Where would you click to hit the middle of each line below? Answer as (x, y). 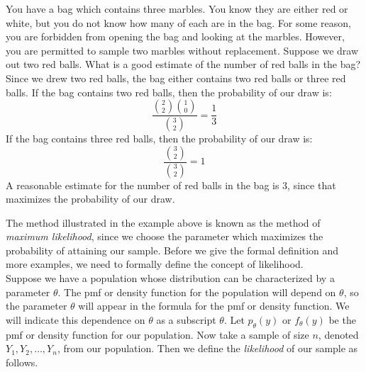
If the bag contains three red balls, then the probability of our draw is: (159, 139)
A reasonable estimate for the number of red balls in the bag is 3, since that (171, 185)
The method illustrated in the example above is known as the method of (163, 222)
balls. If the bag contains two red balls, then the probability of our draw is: (169, 92)
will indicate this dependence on (76, 319)
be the (342, 319)
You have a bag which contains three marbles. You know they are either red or (177, 9)
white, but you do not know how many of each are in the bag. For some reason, (178, 22)
